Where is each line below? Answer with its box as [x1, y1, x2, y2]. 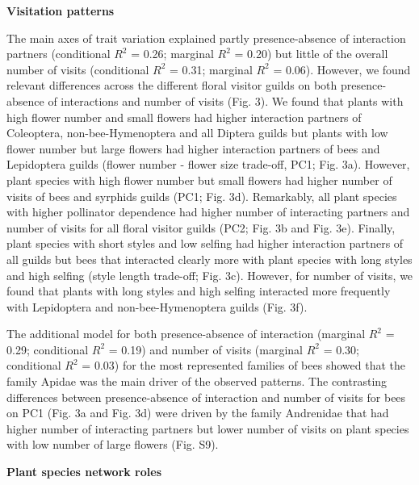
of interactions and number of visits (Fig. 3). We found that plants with [48, 92, 404, 109]
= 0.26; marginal [131, 45, 214, 62]
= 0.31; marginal [170, 61, 253, 77]
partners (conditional [6, 45, 111, 62]
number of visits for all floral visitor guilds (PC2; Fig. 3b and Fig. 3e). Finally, [6, 219, 396, 236]
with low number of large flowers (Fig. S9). [6, 436, 219, 453]
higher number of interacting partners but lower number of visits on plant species [6, 420, 409, 437]
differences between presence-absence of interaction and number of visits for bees [6, 388, 406, 405]
